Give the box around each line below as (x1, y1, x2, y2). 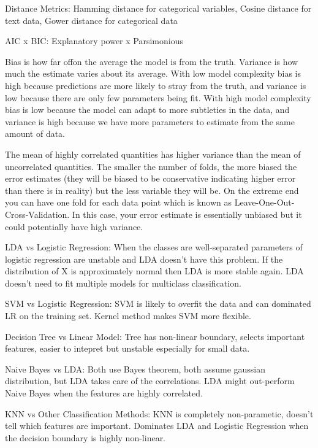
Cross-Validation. (5, 207, 70, 220)
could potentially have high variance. (5, 220, 143, 233)
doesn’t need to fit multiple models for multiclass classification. (5, 276, 241, 289)
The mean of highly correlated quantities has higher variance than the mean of (5, 147, 301, 160)
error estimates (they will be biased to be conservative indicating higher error (5, 172, 296, 185)
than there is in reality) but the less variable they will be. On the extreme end (5, 183, 299, 196)
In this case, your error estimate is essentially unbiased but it (72, 207, 302, 220)
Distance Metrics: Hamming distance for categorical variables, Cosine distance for (5, 2, 312, 14)
